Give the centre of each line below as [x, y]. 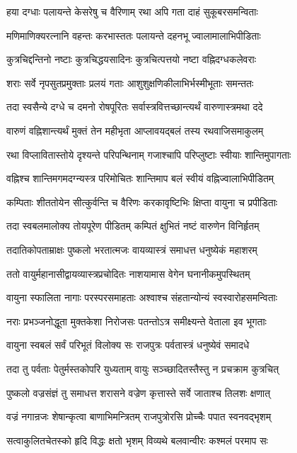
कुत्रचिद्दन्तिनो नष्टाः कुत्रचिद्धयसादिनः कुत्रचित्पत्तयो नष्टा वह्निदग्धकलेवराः [132, 59]
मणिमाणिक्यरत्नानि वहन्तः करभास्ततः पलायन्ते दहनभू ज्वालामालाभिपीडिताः [134, 35]
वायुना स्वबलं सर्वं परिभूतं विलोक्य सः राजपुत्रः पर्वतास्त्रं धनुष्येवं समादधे [128, 345]
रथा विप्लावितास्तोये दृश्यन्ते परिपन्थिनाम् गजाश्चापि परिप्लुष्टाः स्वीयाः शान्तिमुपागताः [149, 154]
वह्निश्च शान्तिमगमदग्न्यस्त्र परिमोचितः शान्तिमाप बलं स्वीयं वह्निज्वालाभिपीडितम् [140, 178]
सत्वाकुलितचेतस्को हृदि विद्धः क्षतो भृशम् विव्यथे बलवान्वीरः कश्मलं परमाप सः [137, 440]
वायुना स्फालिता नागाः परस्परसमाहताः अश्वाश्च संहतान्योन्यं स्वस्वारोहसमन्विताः [142, 297]
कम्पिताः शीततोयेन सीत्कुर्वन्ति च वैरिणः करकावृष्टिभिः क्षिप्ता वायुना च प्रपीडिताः [142, 202]
